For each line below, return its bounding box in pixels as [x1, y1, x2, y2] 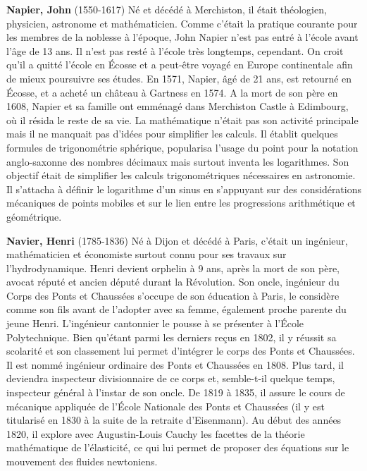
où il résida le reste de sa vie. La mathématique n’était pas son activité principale [6, 112, 359, 127]
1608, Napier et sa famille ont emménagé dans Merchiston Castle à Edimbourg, [6, 99, 349, 114]
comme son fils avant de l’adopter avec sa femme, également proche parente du [6, 302, 347, 317]
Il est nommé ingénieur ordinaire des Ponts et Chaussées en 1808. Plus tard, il [6, 357, 344, 372]
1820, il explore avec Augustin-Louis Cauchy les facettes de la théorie [6, 426, 305, 441]
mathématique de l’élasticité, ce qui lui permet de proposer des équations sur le [6, 440, 349, 455]
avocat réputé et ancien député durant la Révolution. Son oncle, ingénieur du [6, 274, 340, 289]
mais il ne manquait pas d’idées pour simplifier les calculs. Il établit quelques [6, 126, 338, 141]
